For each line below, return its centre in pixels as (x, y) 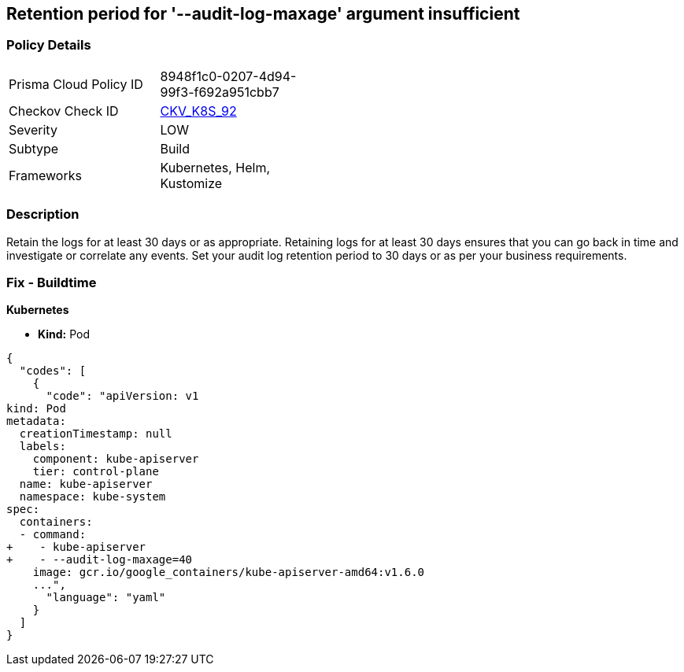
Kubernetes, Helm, (215, 167)
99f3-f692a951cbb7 (220, 92)
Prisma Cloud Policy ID (76, 84)
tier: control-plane (96, 472)
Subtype (34, 148)
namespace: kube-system (92, 497)
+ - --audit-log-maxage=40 (100, 560)
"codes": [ (53, 371)
